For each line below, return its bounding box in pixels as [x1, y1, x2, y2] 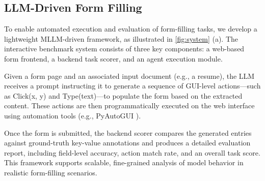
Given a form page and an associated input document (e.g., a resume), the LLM [4, 70, 255, 81]
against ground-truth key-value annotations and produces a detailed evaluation [4, 137, 251, 148]
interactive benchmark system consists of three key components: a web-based [4, 43, 245, 54]
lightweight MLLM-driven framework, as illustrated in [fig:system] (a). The [4, 33, 238, 44]
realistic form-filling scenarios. [4, 167, 97, 177]
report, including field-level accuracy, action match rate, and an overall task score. [4, 147, 260, 158]
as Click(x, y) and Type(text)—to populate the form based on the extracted [4, 90, 243, 101]
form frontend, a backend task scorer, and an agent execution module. [4, 53, 223, 64]
